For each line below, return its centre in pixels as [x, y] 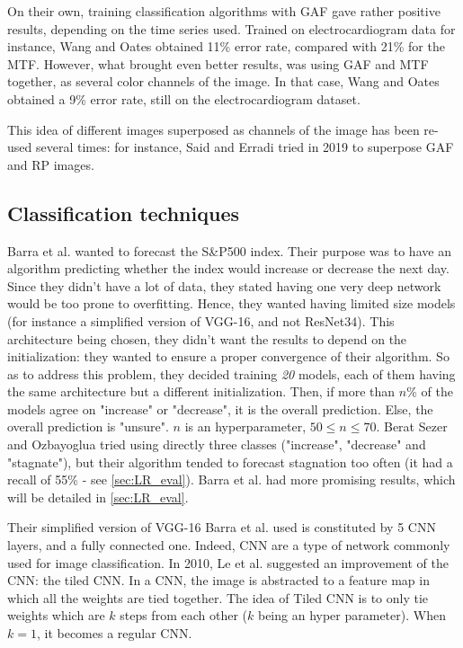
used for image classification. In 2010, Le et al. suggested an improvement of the [228, 562]
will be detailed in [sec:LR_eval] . [98, 497]
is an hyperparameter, [245, 426]
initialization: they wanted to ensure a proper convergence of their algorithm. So [228, 356]
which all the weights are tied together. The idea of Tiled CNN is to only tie [218, 597]
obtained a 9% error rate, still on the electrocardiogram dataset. [184, 98]
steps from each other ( [183, 615]
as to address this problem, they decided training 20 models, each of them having [231, 373]
